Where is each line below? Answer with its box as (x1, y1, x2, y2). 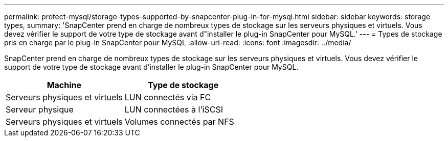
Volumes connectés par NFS (124, 117, 234, 127)
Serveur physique (6, 104, 74, 115)
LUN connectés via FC (124, 92, 211, 102)
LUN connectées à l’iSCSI (124, 104, 223, 115)
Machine (47, 80, 82, 90)
